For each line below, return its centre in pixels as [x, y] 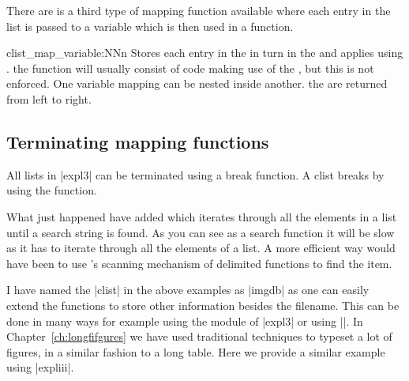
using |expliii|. [40, 367]
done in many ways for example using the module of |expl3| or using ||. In [185, 321]
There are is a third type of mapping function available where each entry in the [199, 10]
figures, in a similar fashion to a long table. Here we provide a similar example [196, 351]
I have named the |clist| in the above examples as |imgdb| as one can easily [188, 290]
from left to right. [49, 98]
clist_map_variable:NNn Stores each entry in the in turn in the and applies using [205, 53]
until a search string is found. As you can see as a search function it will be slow [201, 232]
